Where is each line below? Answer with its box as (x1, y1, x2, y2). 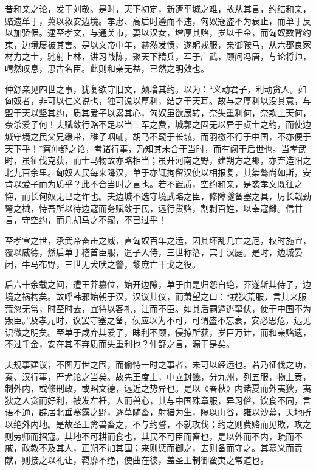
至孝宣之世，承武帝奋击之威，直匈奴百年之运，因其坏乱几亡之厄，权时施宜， (5, 233, 311, 246)
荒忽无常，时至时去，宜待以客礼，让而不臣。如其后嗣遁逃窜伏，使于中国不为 (5, 302, 311, 314)
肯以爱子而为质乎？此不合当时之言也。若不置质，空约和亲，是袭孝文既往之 (5, 178, 303, 190)
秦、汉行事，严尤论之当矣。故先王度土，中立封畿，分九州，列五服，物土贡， (5, 370, 311, 382)
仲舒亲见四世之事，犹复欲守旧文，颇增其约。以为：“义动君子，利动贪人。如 (5, 82, 307, 95)
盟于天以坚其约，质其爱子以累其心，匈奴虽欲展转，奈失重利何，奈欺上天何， (5, 106, 311, 119)
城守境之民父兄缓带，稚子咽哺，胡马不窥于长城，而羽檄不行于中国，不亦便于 (5, 130, 311, 142)
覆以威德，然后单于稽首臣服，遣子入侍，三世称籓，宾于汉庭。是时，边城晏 (5, 246, 303, 258)
